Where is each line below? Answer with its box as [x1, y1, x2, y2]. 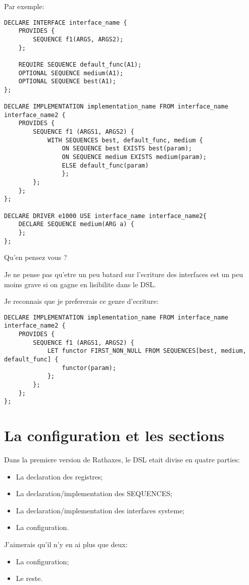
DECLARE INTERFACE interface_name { [4, 19, 127, 26]
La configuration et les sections [4, 425, 225, 446]
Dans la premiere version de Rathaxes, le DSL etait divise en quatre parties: [4, 454, 240, 465]
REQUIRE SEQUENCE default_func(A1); [18, 61, 142, 68]
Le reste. [16, 573, 43, 583]
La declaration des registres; [16, 471, 103, 482]
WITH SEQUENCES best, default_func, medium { [47, 136, 203, 144]
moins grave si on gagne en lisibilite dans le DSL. [4, 279, 156, 289]
